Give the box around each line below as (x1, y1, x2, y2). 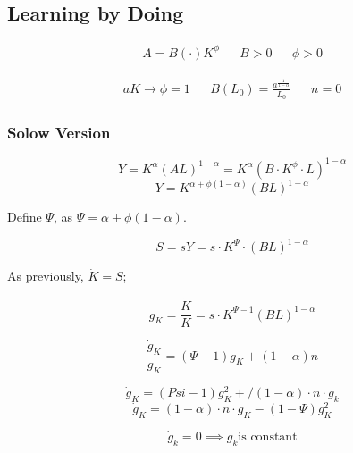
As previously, (7, 266, 84, 285)
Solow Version (7, 121, 111, 143)
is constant (238, 430, 298, 443)
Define (7, 207, 42, 226)
